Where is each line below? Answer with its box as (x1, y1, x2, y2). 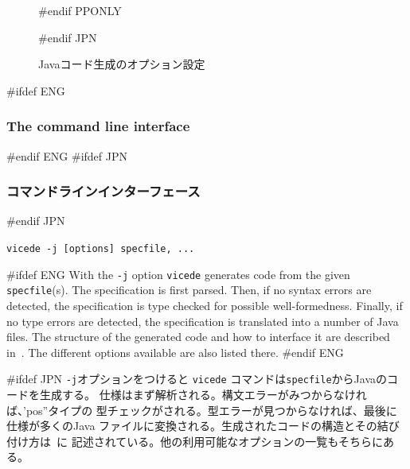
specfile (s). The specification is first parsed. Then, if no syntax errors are (6, 281, 372, 298)
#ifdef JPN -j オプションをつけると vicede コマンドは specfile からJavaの (6, 370, 388, 387)
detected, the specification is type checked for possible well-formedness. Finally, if (6, 297, 403, 313)
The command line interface (6, 116, 190, 136)
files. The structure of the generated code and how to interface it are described (6, 328, 390, 345)
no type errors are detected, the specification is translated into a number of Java (6, 312, 399, 329)
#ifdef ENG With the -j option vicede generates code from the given (6, 266, 350, 282)
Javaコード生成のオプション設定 (38, 56, 205, 72)
